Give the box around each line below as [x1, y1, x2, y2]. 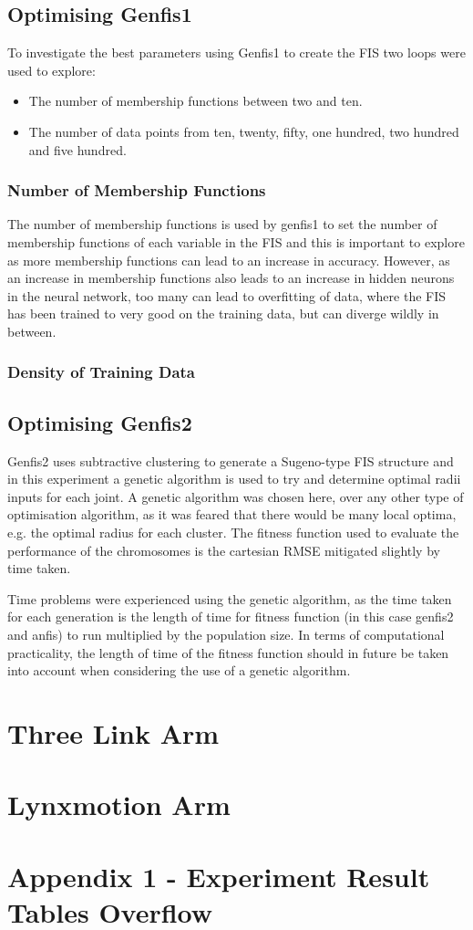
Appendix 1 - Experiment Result [7, 857, 430, 894]
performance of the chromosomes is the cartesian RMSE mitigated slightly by [7, 540, 440, 559]
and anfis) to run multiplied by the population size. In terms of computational [7, 624, 445, 643]
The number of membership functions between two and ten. [28, 91, 363, 110]
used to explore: [7, 60, 96, 79]
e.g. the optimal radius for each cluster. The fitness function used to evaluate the [7, 522, 459, 541]
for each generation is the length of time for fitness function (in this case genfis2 [7, 607, 454, 626]
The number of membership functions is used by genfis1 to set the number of [7, 214, 437, 234]
